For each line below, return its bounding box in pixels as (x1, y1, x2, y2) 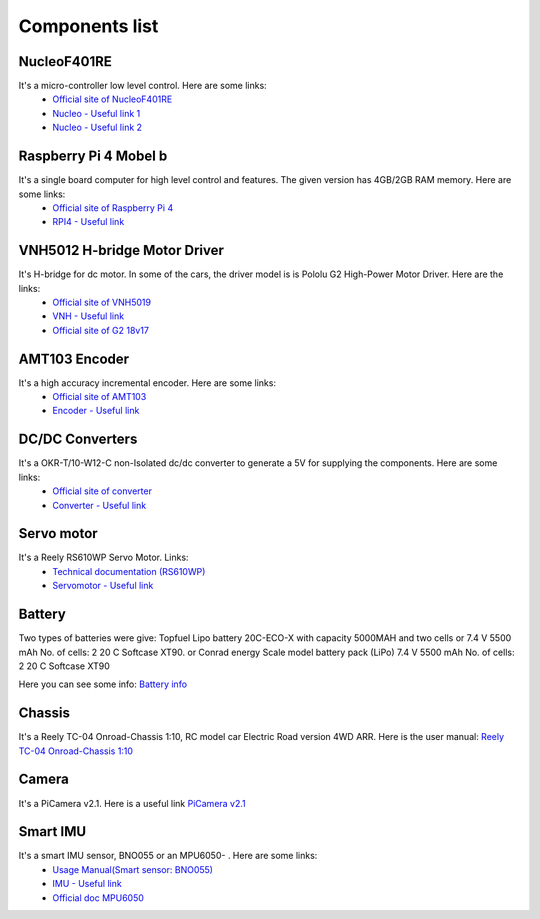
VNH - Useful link (52, 310, 125, 322)
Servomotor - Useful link (52, 580, 154, 592)
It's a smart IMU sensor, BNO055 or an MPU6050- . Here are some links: (18, 850, 318, 862)
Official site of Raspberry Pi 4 (52, 201, 174, 214)
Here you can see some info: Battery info (18, 678, 188, 690)
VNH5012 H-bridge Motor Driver (18, 242, 225, 259)
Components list (18, 15, 159, 37)
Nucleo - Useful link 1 (52, 107, 141, 119)
